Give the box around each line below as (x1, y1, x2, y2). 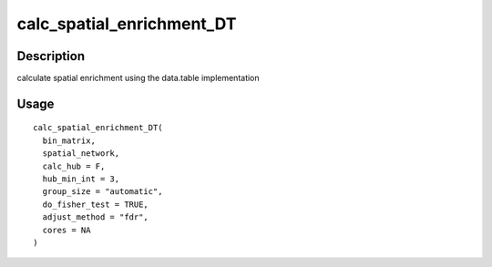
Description (16, 48, 86, 64)
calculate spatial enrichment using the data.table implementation (16, 73, 260, 84)
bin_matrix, (42, 135, 96, 146)
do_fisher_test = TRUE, (42, 199, 149, 210)
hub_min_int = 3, (42, 174, 120, 184)
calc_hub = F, (42, 160, 106, 171)
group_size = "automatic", (42, 187, 163, 197)
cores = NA (42, 224, 91, 235)
